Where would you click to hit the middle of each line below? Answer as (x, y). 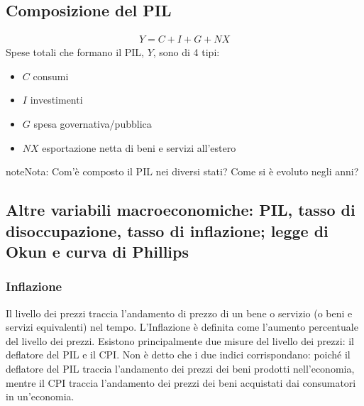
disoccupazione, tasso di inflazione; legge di (167, 230)
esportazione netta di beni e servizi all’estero (139, 147)
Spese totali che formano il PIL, (75, 52)
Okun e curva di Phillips (98, 251)
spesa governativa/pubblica (93, 124)
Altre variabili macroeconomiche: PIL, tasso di (181, 210)
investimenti (56, 100)
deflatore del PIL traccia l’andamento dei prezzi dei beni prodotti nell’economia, (180, 368)
